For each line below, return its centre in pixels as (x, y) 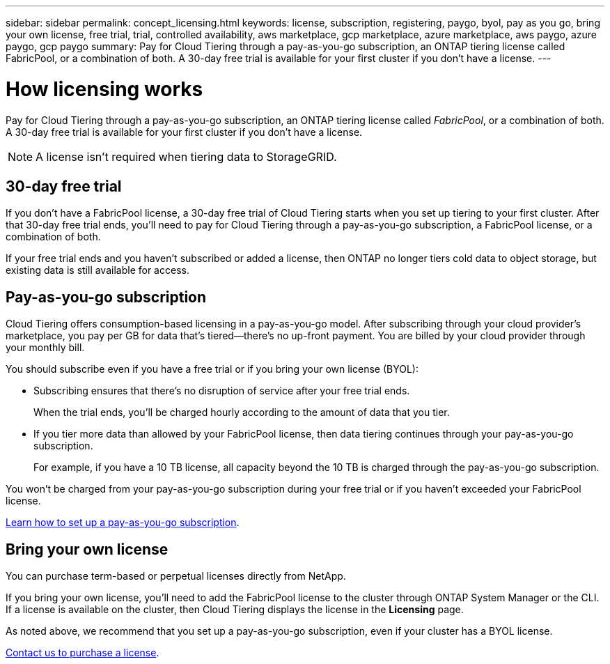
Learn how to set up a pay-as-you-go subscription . (123, 523)
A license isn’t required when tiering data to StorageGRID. (186, 156)
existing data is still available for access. (97, 270)
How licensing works (104, 89)
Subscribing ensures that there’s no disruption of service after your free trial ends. (222, 391)
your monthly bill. (45, 348)
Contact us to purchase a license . (83, 653)
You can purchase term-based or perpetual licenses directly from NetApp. (176, 576)
